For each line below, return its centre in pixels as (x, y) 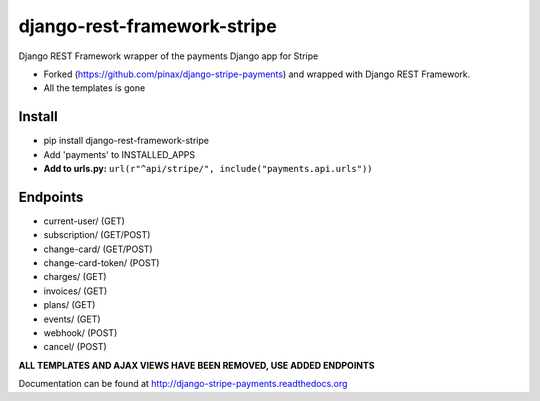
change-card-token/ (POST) (101, 263)
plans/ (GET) (69, 305)
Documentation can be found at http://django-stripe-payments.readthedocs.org (183, 384)
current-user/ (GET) (84, 221)
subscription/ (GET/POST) (97, 235)
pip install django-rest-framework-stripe (126, 141)
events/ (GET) (72, 319)
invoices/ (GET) (75, 291)
